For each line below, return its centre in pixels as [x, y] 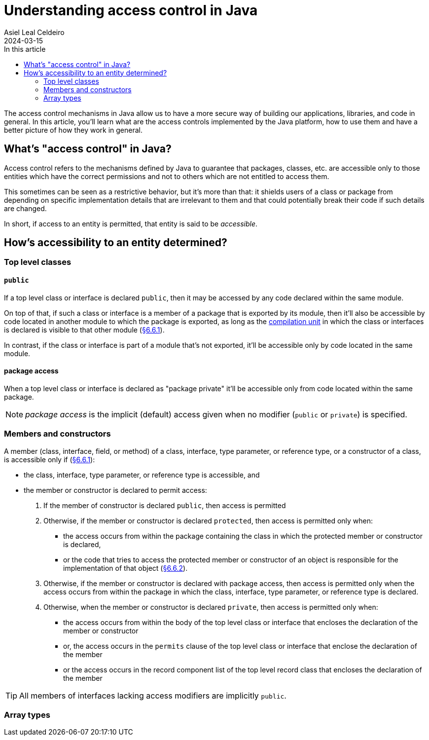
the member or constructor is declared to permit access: [115, 490]
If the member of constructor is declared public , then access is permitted [165, 505]
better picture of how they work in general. [73, 130]
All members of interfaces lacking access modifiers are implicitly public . [153, 695]
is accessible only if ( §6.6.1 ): [50, 459]
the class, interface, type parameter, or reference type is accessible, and [142, 475]
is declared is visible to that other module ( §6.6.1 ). [84, 330]
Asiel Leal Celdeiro [34, 32]
